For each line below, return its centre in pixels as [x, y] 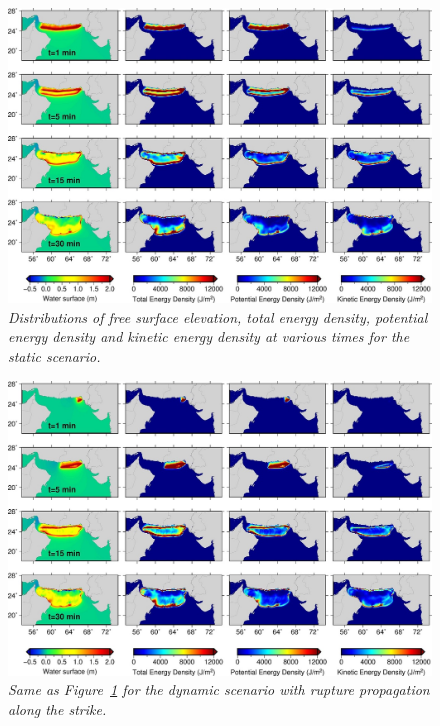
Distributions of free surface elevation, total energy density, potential [218, 316]
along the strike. [57, 709]
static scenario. [54, 356]
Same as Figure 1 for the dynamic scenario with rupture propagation [219, 689]
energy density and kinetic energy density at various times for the [209, 336]
